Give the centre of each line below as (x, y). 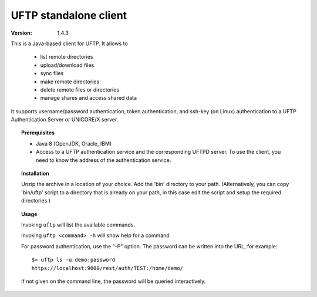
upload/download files (67, 65)
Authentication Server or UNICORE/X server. (65, 120)
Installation (35, 174)
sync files (52, 73)
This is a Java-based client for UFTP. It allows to (70, 43)
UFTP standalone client (69, 15)
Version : (21, 33)
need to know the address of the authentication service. (104, 160)
